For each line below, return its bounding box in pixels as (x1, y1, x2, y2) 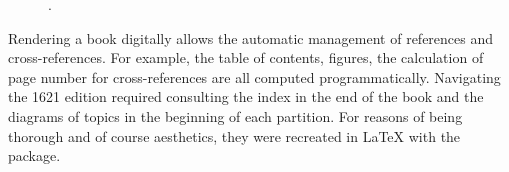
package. (8, 145, 61, 166)
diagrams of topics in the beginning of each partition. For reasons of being (8, 105, 463, 126)
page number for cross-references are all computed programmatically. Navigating (8, 66, 501, 87)
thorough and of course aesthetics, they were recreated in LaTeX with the (8, 125, 461, 146)
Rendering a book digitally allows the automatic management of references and (8, 27, 494, 48)
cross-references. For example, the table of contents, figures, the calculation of (8, 47, 484, 68)
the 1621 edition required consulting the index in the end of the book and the (8, 86, 484, 107)
